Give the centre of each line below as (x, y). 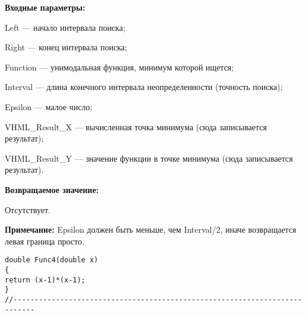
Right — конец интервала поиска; (66, 47)
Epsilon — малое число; (49, 106)
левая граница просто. (45, 241)
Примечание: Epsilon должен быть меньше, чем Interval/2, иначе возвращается (151, 229)
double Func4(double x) (52, 260)
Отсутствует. (28, 209)
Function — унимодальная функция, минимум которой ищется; (119, 67)
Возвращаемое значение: (52, 189)
